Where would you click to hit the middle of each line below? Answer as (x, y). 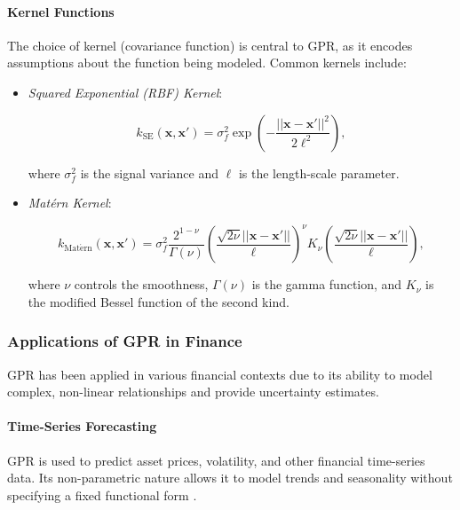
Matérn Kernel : (70, 203)
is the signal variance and (149, 173)
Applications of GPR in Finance (125, 341)
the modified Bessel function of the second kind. (159, 301)
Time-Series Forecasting (82, 426)
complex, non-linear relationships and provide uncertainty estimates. (193, 392)
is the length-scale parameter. (319, 173)
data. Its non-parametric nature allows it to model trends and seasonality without (230, 478)
